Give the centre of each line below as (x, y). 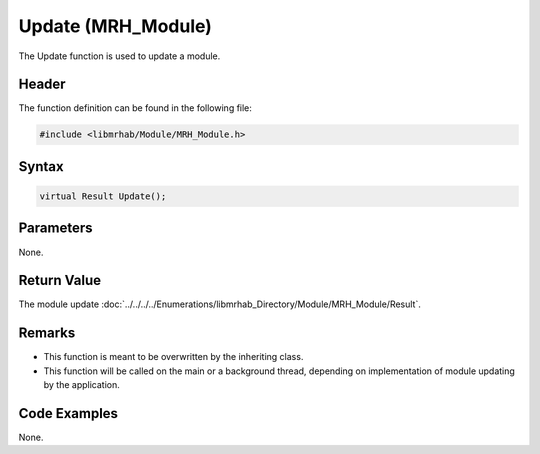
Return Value (60, 280)
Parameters (55, 228)
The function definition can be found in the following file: (135, 108)
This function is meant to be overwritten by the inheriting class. (173, 357)
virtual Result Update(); (103, 196)
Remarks (47, 333)
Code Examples (68, 413)
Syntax (41, 166)
